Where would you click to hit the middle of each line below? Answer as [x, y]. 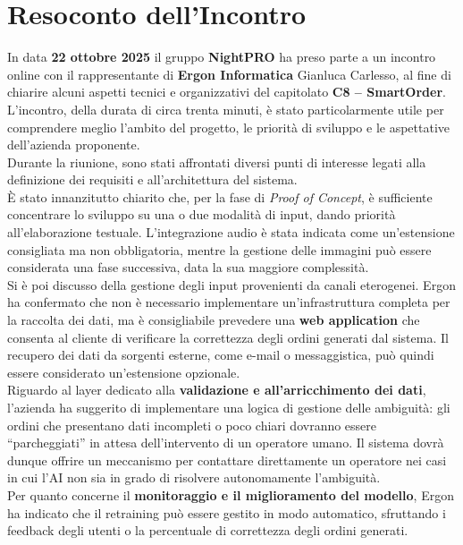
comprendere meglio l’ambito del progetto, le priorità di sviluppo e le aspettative [229, 127]
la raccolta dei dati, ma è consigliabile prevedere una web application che [214, 320]
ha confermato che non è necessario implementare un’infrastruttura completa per [229, 302]
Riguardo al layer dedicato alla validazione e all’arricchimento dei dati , [217, 390]
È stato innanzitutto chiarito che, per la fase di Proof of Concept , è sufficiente [220, 196]
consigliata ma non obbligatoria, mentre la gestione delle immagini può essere [219, 249]
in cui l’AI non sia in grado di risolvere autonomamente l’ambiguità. [194, 477]
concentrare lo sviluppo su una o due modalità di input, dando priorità [202, 214]
